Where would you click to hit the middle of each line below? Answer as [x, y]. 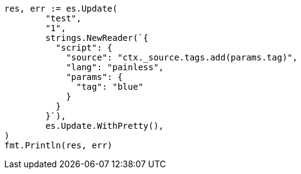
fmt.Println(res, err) [59, 145]
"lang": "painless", [115, 67]
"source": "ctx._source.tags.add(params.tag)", [182, 57]
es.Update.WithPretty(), [105, 126]
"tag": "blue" [110, 87]
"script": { [84, 48]
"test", [63, 18]
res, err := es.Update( [61, 9]
